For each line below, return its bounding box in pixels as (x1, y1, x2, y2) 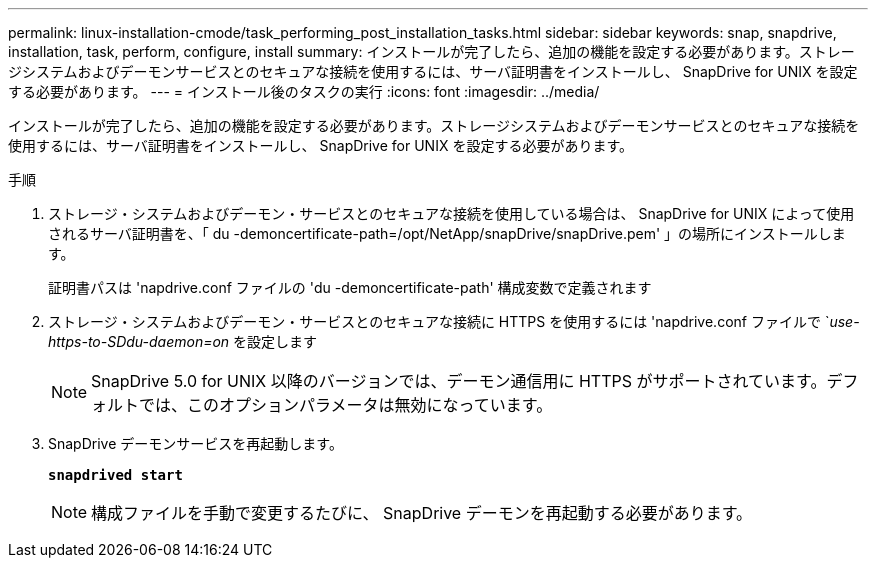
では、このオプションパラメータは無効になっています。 (139, 395, 553, 415)
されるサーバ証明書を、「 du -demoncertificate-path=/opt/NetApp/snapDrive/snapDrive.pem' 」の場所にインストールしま (48, 225, 846, 242)
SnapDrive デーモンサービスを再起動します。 (48, 435, 343, 452)
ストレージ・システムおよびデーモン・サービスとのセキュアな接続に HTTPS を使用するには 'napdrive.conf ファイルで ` (48, 313, 830, 330)
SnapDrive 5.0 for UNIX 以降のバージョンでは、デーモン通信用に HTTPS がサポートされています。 (91, 371, 827, 391)
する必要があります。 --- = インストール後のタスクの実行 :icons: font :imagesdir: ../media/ (8, 83, 600, 100)
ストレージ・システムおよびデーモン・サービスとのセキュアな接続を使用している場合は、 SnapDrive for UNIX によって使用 (48, 205, 855, 222)
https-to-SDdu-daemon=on (48, 333, 230, 350)
